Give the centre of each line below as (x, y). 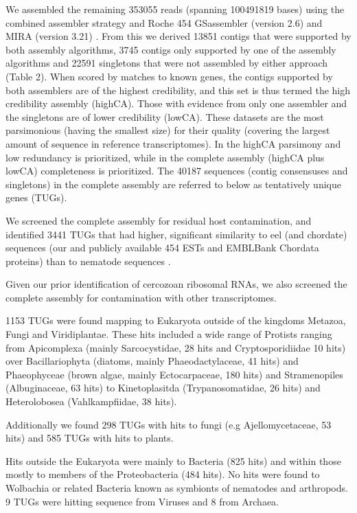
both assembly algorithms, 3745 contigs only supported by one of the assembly (171, 49)
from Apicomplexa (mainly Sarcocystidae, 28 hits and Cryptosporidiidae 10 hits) (176, 347)
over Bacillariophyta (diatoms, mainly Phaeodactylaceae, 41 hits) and (152, 361)
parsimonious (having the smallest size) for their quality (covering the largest (168, 130)
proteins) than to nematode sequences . (88, 261)
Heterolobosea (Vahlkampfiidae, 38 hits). (91, 401)
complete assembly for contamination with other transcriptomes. (141, 297)
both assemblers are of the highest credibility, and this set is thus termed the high (178, 90)
